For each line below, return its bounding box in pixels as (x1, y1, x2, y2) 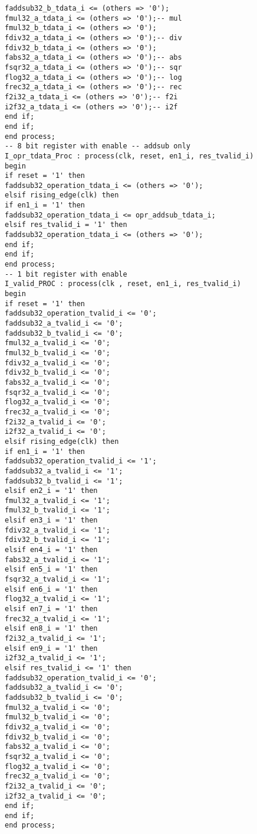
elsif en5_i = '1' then (5, 565, 98, 574)
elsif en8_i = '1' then (5, 624, 98, 633)
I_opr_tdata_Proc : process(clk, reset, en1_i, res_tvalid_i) (5, 151, 254, 160)
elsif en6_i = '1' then (5, 585, 98, 593)
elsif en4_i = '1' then (5, 546, 98, 554)
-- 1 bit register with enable (5, 270, 127, 278)
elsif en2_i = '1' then (5, 486, 98, 495)
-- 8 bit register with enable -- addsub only (5, 142, 190, 151)
